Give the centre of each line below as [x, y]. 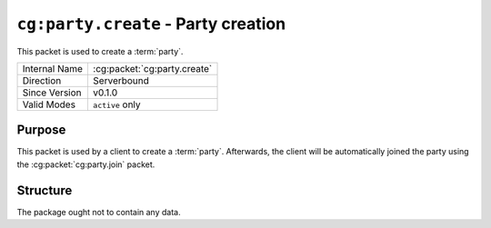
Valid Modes [49, 104]
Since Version [52, 93]
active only [116, 104]
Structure [45, 190]
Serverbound [121, 80]
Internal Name [53, 68]
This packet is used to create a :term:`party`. [100, 51]
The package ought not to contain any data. [99, 212]
